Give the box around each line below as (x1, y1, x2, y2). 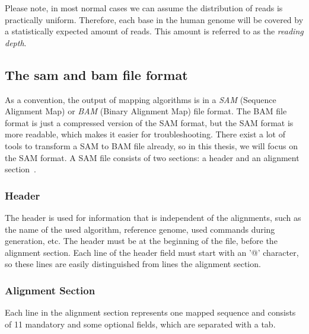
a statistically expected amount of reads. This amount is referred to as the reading (5, 25, 304, 37)
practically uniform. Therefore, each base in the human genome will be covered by (5, 13, 304, 25)
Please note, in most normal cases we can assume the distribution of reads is (5, 2, 283, 14)
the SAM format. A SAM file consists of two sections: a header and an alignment (5, 151, 300, 163)
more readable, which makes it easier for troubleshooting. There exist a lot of (5, 128, 286, 140)
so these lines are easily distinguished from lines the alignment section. (5, 258, 261, 270)
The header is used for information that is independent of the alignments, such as (5, 211, 301, 223)
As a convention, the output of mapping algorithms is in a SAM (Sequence (5, 93, 276, 105)
